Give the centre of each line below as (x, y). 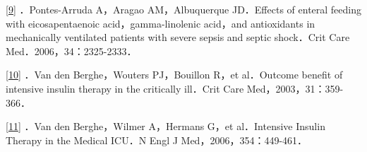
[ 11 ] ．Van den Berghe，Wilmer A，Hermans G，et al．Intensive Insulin (166, 126)
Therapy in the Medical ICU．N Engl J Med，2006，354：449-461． (157, 140)
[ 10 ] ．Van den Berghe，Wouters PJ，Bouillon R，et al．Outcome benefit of (174, 75)
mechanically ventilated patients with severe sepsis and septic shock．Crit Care (178, 37)
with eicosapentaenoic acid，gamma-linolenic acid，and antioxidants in (161, 23)
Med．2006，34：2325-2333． (71, 51)
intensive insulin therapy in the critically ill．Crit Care (125, 88)
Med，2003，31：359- (295, 88)
